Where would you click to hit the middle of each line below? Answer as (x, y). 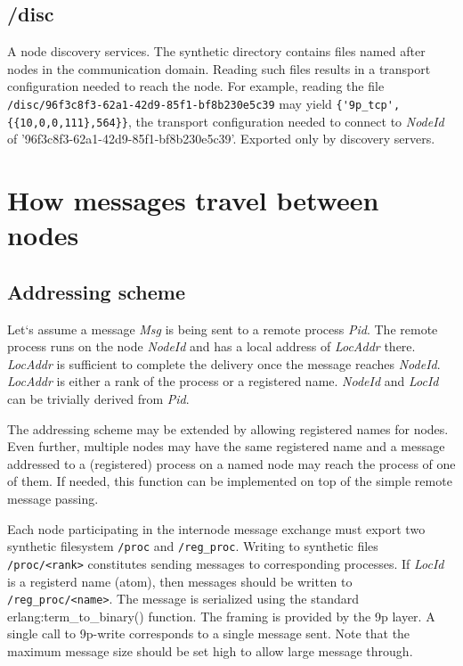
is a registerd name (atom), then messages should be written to (180, 581)
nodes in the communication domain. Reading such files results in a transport (219, 68)
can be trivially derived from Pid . (98, 399)
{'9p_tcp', (368, 105)
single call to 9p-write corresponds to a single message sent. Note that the (209, 633)
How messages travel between (193, 200)
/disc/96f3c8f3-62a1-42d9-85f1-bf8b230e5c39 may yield (170, 103)
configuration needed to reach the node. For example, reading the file (196, 86)
